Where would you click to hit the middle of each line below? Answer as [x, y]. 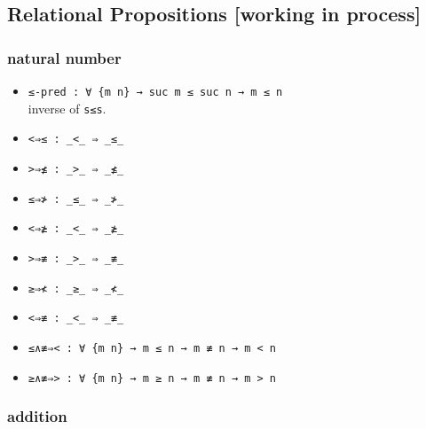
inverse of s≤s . [67, 108]
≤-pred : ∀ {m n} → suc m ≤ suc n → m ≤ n [155, 92]
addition [37, 416]
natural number [64, 57]
